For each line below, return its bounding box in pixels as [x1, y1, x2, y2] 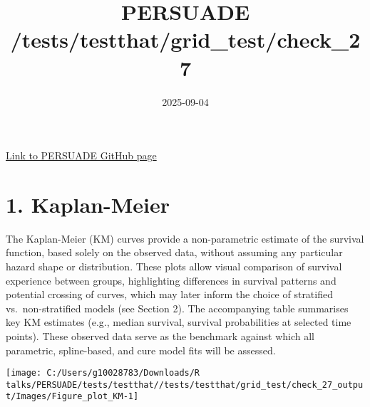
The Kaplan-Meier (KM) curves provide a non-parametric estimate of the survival [6, 231, 364, 245]
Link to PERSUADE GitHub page [6, 148, 157, 163]
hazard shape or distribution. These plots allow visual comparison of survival [6, 259, 342, 273]
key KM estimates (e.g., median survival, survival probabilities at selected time [6, 314, 351, 329]
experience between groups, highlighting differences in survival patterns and [6, 273, 336, 287]
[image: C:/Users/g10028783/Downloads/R [6, 368, 200, 379]
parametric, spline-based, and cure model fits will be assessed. [6, 342, 276, 357]
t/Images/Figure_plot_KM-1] [6, 391, 139, 402]
